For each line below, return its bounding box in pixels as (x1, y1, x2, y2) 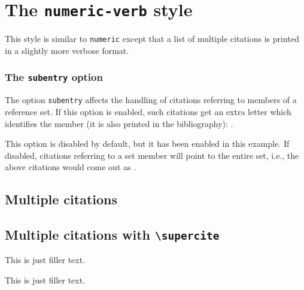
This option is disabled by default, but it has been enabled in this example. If (5, 137, 290, 150)
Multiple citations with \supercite (5, 225, 220, 244)
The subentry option (5, 70, 103, 84)
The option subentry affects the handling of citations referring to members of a (5, 93, 297, 106)
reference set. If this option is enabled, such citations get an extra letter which (5, 105, 291, 117)
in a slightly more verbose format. (5, 44, 129, 56)
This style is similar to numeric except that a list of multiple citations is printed (5, 32, 299, 45)
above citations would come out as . (5, 161, 136, 173)
